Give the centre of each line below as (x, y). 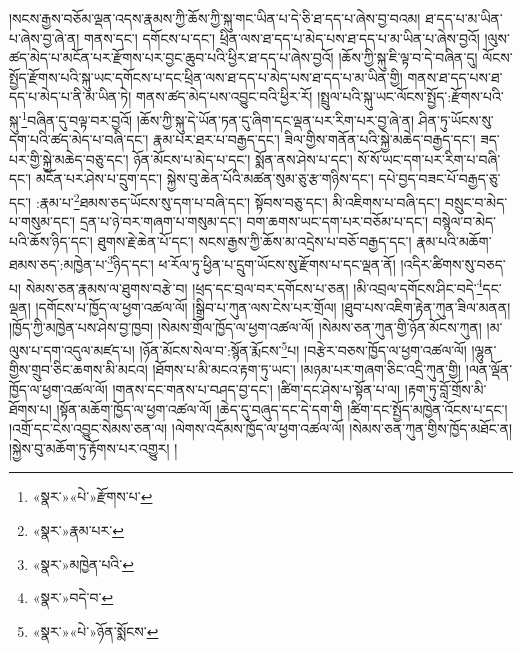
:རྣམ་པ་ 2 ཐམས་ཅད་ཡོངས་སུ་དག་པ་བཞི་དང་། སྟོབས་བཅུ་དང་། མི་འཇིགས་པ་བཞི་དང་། (238, 200)
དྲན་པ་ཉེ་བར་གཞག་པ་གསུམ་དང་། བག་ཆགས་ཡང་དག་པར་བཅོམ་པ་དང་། (254, 221)
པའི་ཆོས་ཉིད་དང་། (51, 240)
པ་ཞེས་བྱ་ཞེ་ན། (44, 37)
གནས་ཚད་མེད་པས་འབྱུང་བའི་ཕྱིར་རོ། (224, 96)
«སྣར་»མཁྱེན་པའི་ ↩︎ (83, 563)
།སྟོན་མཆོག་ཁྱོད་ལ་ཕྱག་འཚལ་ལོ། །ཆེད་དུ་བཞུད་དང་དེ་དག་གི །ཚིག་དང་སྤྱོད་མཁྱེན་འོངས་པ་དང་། (282, 408)
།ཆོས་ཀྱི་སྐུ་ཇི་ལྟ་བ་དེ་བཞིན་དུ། (408, 57)
